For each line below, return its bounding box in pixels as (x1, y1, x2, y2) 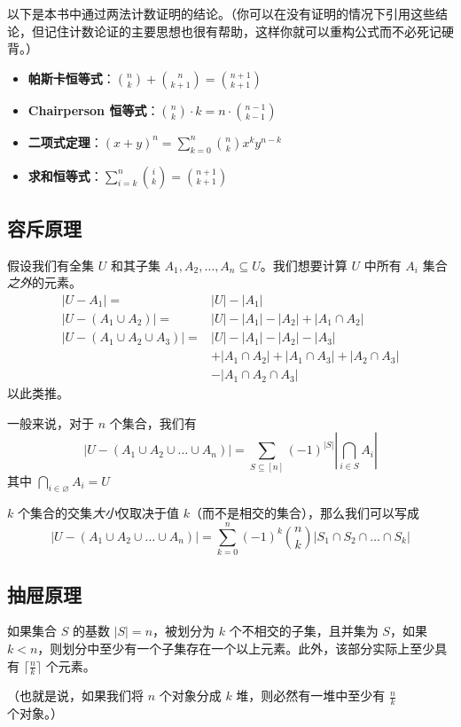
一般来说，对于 (7, 413, 94, 432)
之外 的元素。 (7, 273, 82, 292)
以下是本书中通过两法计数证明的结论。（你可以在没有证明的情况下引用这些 (7, 4, 435, 22)
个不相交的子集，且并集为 (229, 621, 379, 640)
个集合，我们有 (109, 413, 197, 432)
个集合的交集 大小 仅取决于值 (17, 504, 179, 522)
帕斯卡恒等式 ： (27, 68, 115, 87)
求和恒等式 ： (27, 166, 103, 184)
